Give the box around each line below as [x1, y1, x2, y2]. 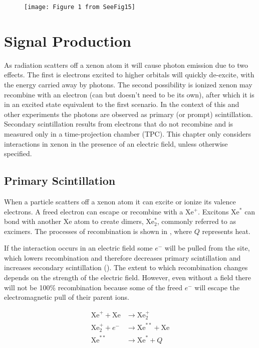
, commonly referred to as [157, 216, 236, 226]
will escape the [194, 282, 240, 292]
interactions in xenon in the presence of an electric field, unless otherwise [4, 138, 228, 149]
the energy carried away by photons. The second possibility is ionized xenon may [4, 79, 252, 89]
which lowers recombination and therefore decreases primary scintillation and [4, 252, 241, 263]
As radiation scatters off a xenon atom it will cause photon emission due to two [4, 59, 248, 70]
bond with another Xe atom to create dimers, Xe [4, 216, 155, 226]
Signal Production [4, 30, 131, 51]
